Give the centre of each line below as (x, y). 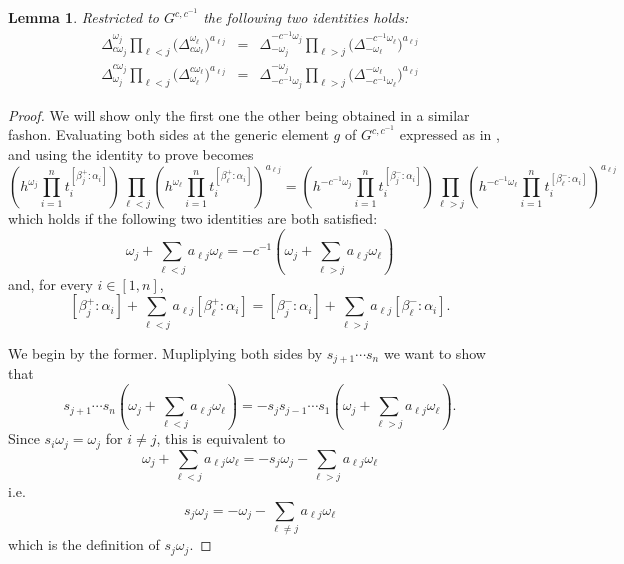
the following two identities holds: (306, 17)
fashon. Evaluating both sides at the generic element (168, 134)
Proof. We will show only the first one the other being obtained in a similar (239, 114)
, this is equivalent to (221, 438)
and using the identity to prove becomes (131, 154)
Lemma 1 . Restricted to (83, 17)
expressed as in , (449, 134)
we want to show (434, 352)
